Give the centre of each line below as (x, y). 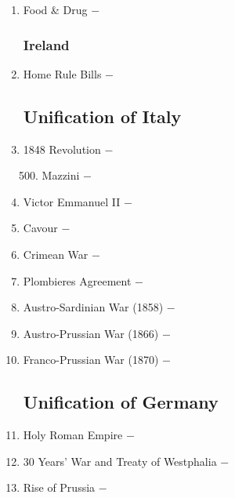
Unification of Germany (121, 402)
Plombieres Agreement (77, 280)
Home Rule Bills (62, 73)
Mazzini (61, 175)
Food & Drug (55, 9)
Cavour (40, 228)
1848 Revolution (62, 149)
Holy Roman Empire (73, 435)
